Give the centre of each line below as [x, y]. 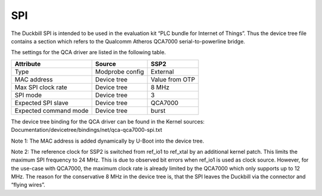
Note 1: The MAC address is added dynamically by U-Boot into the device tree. [108, 141]
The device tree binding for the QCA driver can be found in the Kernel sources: [108, 121]
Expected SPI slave [41, 103]
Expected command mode [52, 110]
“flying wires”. [28, 185]
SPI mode [28, 95]
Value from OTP [173, 79]
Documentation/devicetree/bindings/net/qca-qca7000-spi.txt [86, 130]
